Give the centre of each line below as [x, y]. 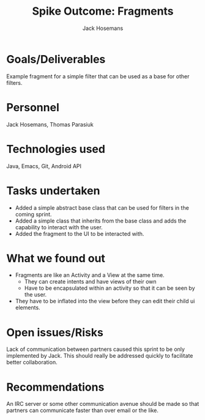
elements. [28, 308]
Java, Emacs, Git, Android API [44, 166]
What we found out [56, 258]
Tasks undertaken [53, 190]
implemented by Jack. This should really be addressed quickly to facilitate [100, 356]
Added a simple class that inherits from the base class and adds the [101, 221]
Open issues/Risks [55, 332]
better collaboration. [32, 363]
